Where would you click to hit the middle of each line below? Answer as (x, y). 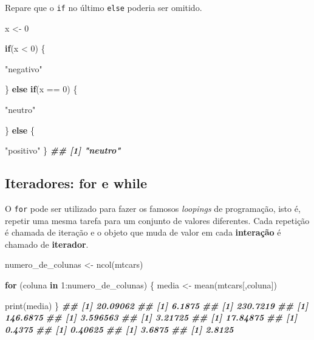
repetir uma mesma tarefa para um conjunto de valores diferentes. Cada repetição (157, 220)
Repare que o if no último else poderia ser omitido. (104, 7)
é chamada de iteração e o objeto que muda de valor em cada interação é (143, 232)
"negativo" (24, 68)
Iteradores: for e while (76, 183)
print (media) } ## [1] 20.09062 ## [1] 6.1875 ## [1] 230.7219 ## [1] (157, 305)
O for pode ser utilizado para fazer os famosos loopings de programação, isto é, (153, 209)
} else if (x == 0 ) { (41, 89)
